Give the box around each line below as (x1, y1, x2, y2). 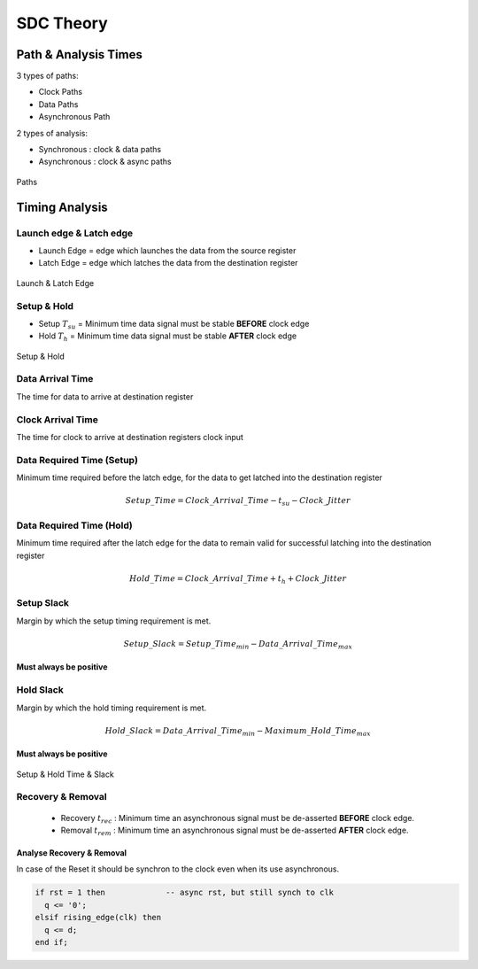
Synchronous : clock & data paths (38, 144, 162, 155)
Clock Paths (38, 87, 83, 97)
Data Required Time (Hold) (16, 519, 133, 531)
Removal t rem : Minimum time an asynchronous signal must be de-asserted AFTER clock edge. (60, 825, 409, 837)
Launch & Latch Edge (16, 277, 95, 288)
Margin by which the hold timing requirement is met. (16, 702, 207, 713)
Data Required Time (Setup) (16, 453, 139, 466)
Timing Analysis (16, 199, 108, 214)
